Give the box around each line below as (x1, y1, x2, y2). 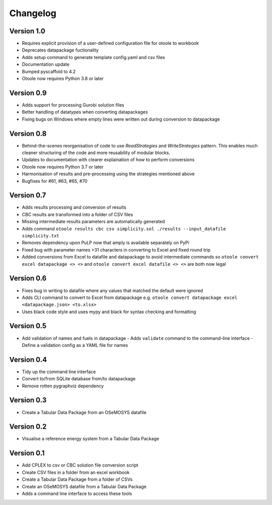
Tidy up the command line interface (22, 369, 96, 375)
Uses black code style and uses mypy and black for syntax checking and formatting (22, 309, 196, 315)
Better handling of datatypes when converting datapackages (22, 109, 148, 115)
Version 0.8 (9, 129, 47, 138)
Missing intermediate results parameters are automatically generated (22, 219, 165, 225)
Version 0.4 (9, 355, 47, 364)
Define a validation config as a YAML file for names (22, 342, 128, 348)
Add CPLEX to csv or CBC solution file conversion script (22, 462, 139, 468)
